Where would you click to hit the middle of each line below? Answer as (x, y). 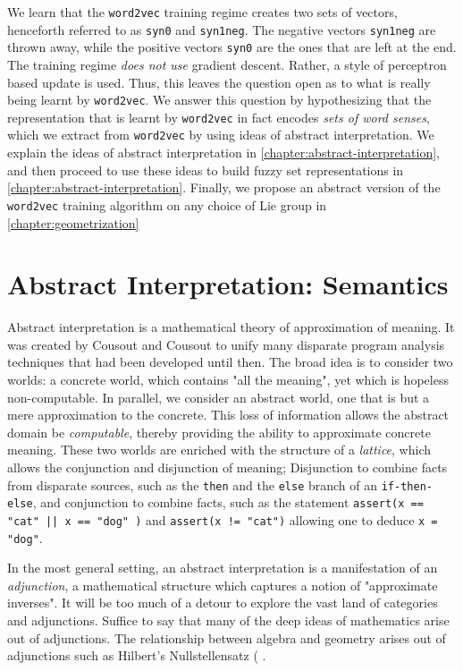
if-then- (407, 486)
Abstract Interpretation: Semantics (228, 284)
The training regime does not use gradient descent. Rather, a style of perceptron (227, 64)
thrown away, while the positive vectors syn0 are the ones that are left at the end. (232, 47)
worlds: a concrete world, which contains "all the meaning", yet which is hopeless (228, 380)
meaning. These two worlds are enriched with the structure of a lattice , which (219, 450)
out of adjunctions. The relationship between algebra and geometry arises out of (227, 637)
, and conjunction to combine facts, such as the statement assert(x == (228, 502)
